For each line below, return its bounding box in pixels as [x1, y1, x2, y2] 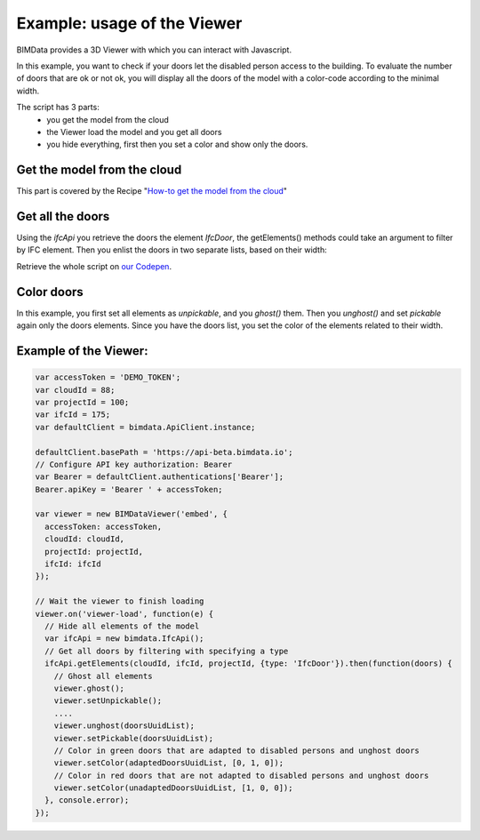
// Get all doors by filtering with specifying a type [44, 645, 289, 656]
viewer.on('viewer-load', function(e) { [35, 609, 213, 619]
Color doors [16, 284, 84, 300]
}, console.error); [44, 796, 130, 805]
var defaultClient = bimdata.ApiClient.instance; [35, 422, 256, 432]
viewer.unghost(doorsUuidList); [53, 721, 196, 731]
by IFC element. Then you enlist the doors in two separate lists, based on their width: [16, 244, 328, 255]
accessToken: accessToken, [44, 521, 163, 532]
